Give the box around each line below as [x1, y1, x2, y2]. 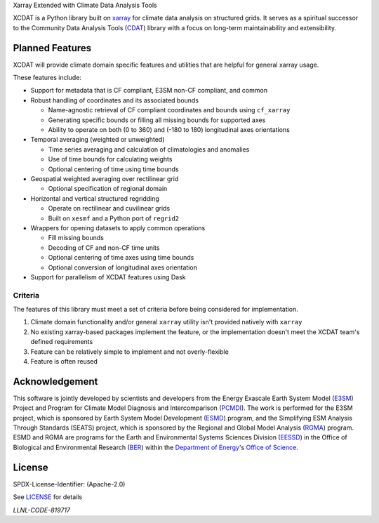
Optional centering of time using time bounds [48, 165, 179, 173]
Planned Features [13, 42, 92, 54]
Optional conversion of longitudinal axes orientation [48, 263, 198, 272]
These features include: [13, 74, 82, 82]
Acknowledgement [13, 376, 98, 388]
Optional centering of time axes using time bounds [48, 253, 194, 262]
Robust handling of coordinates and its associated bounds [30, 95, 199, 105]
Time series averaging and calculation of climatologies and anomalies [48, 145, 250, 154]
